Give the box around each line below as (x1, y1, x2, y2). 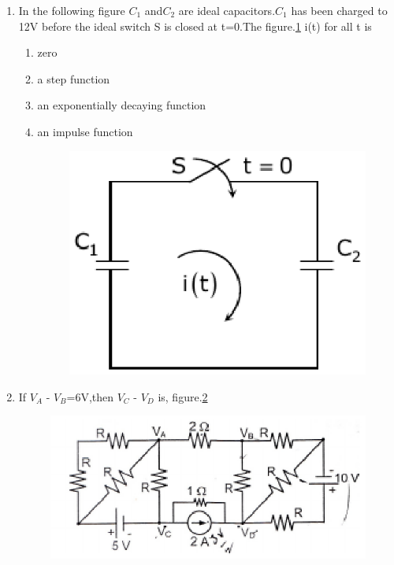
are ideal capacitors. (178, 2, 276, 18)
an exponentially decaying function (37, 97, 206, 113)
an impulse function (37, 123, 133, 139)
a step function (37, 70, 110, 87)
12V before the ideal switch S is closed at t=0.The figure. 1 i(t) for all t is (18, 17, 372, 34)
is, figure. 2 (158, 388, 208, 404)
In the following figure (18, 2, 125, 18)
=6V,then (66, 388, 114, 404)
